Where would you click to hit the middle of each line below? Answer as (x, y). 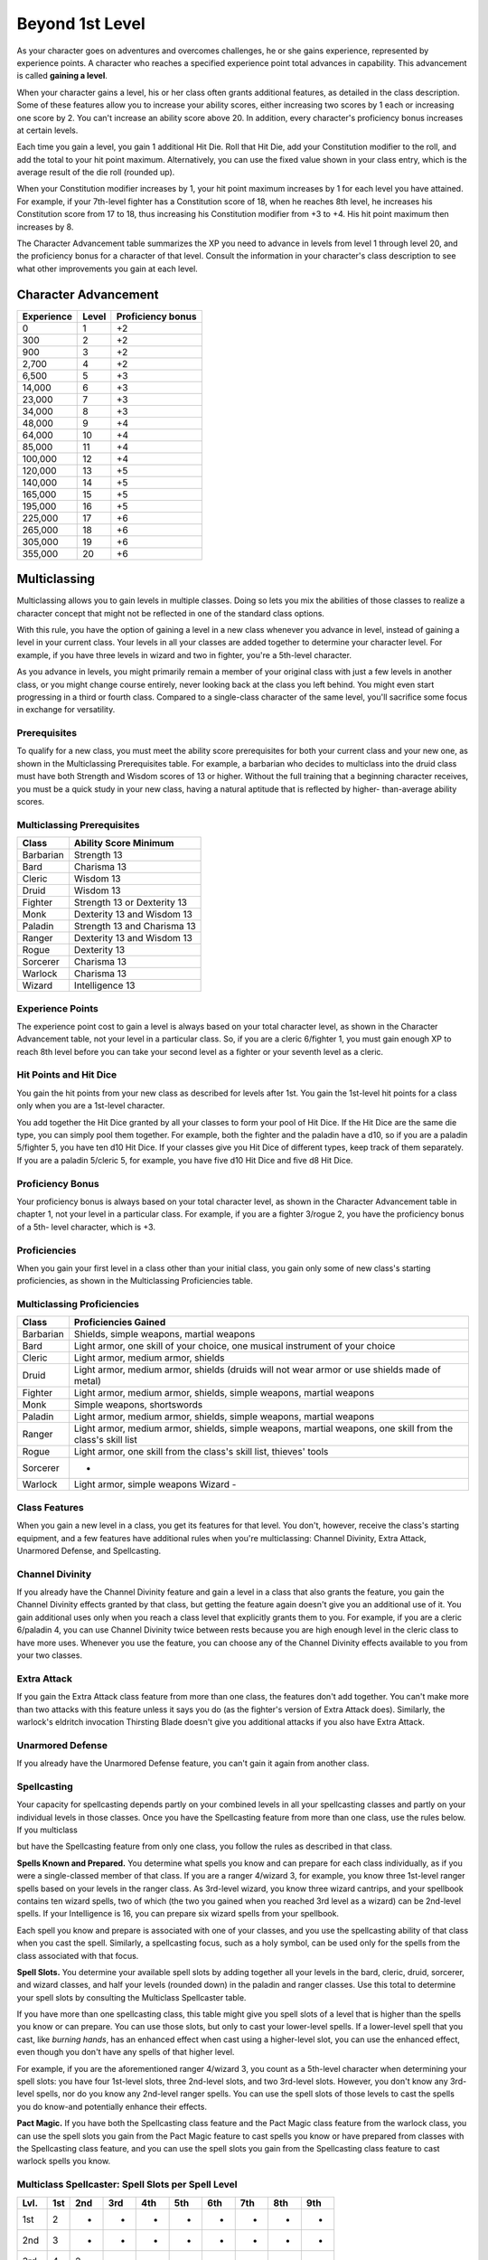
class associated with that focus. (78, 1955)
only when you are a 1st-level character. (91, 1106)
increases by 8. (45, 227)
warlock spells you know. (64, 2161)
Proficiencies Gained (120, 1323)
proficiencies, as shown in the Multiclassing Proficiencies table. (135, 1281)
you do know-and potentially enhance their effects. (112, 2106)
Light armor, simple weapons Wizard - (155, 1484)
